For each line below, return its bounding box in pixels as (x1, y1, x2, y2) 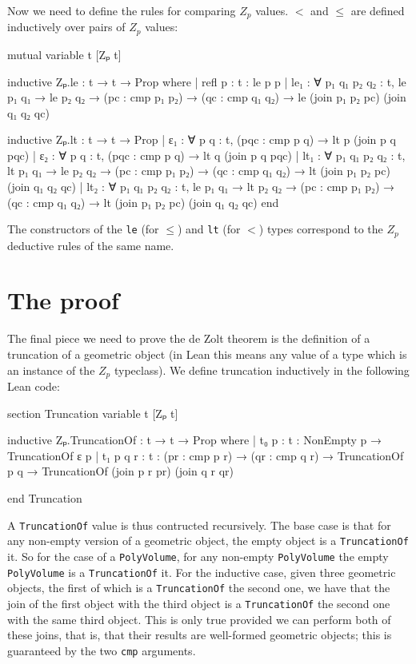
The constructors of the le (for (7, 221, 159, 237)
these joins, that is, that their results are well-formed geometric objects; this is (7, 626, 392, 643)
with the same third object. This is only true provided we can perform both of (7, 610, 391, 627)
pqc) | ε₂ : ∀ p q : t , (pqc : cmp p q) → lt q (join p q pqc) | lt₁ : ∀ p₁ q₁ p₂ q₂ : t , (7, 146, 406, 163)
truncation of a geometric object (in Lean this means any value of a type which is (7, 346, 407, 363)
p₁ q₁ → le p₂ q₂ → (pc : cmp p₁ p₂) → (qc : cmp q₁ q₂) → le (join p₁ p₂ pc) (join (7, 89, 406, 105)
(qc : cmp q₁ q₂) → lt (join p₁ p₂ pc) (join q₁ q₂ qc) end (7, 193, 279, 210)
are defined (350, 2, 405, 18)
